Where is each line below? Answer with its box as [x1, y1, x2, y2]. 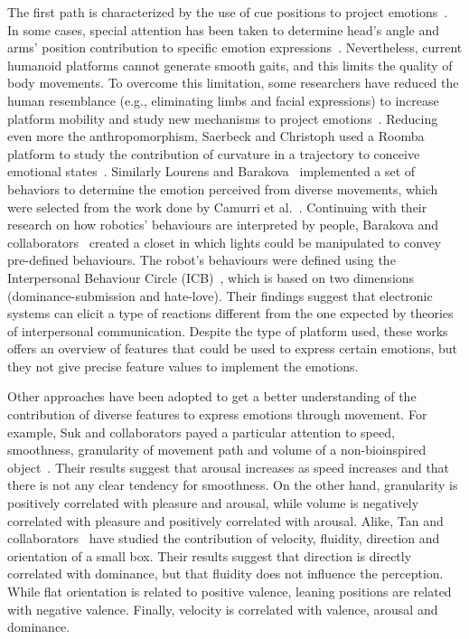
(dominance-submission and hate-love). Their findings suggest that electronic [7, 286, 433, 305]
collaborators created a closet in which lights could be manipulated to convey [7, 232, 442, 251]
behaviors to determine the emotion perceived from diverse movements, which [7, 179, 438, 198]
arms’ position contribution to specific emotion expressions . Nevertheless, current [7, 38, 463, 57]
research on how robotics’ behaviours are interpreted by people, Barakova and [7, 215, 439, 234]
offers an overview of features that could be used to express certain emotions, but [7, 339, 458, 358]
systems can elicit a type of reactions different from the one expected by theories [7, 304, 454, 323]
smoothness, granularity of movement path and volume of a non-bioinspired [7, 440, 427, 459]
